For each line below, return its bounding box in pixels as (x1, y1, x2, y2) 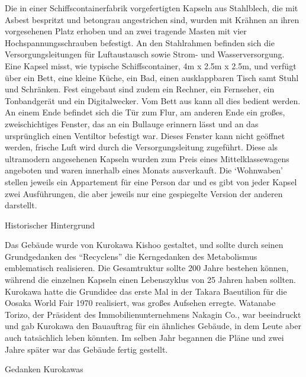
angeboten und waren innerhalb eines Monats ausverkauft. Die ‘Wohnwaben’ (5, 164, 283, 176)
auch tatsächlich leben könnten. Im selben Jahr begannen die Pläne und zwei (5, 331, 284, 344)
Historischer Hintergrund (5, 218, 95, 231)
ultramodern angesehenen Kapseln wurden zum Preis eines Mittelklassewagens (5, 152, 289, 165)
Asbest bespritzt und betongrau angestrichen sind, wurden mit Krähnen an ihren (5, 13, 299, 25)
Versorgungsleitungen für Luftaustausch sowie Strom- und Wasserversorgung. (5, 48, 285, 60)
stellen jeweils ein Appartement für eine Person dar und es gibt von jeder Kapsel (5, 175, 297, 188)
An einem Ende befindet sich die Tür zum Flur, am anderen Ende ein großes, (5, 106, 285, 118)
